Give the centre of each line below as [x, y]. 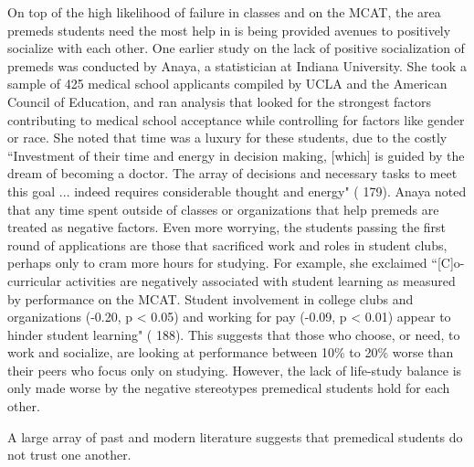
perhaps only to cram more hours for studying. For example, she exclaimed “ [222, 263]
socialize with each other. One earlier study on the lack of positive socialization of [236, 48]
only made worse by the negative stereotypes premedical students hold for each [229, 388]
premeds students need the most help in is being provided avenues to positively [229, 30]
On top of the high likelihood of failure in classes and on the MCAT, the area [224, 12]
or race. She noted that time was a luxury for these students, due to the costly [227, 138]
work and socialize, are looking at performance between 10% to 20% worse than [231, 352]
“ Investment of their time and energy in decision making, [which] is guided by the [236, 155]
